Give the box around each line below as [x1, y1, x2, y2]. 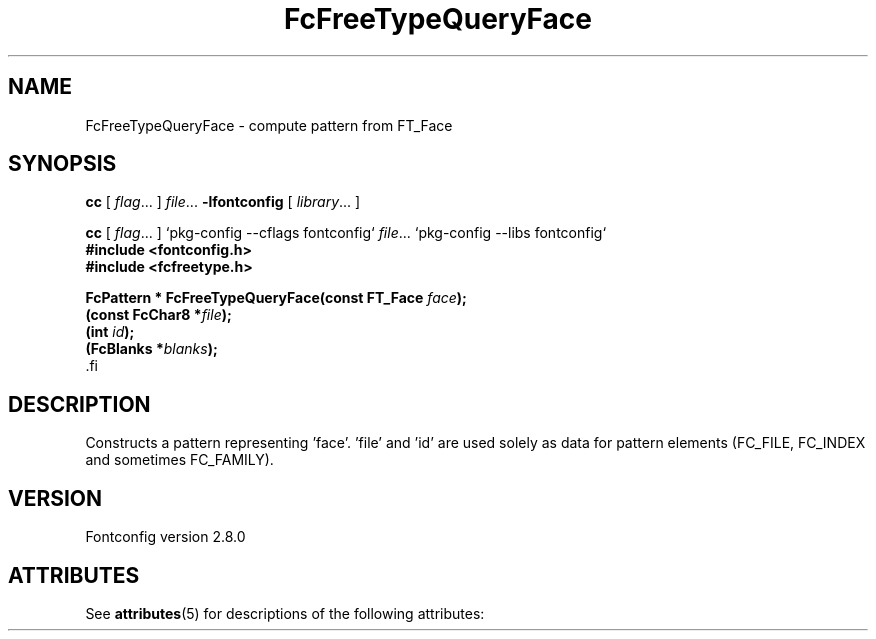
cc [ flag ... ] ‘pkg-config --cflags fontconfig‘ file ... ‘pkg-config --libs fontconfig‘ [85, 224, 607, 242]
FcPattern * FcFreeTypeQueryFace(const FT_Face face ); [85, 289, 467, 307]
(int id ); [85, 323, 135, 341]
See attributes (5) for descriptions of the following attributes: [85, 604, 485, 622]
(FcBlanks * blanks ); [85, 340, 218, 358]
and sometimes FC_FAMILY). [85, 451, 274, 469]
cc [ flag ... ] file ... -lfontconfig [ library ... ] [85, 193, 361, 211]
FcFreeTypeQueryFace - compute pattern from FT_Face [85, 116, 453, 134]
